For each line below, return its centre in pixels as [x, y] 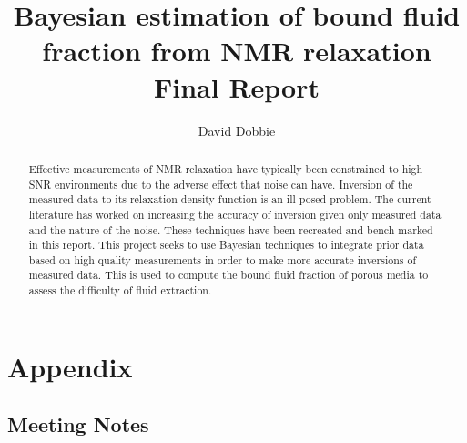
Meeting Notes [78, 424]
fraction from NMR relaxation [237, 51]
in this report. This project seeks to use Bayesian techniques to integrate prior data [226, 245]
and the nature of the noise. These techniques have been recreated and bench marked [231, 229]
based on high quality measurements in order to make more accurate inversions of [223, 259]
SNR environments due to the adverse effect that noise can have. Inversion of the [221, 184]
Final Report [236, 86]
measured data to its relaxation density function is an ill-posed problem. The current [230, 199]
